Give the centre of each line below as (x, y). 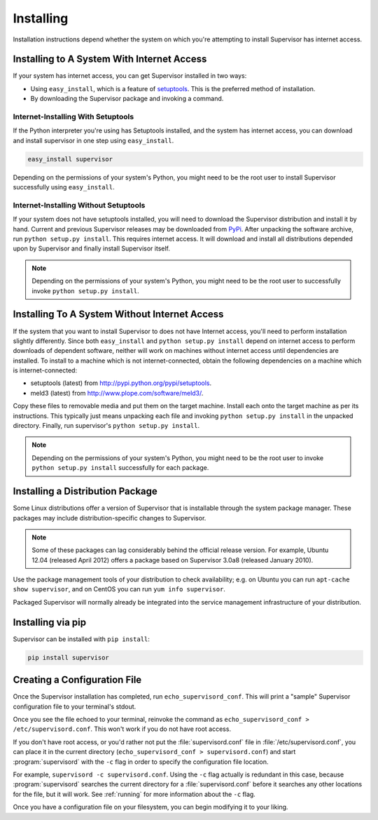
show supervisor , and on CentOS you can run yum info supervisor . (119, 589)
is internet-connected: (45, 370)
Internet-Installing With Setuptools (73, 117)
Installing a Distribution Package (85, 491)
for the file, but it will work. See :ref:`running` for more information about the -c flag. (134, 794)
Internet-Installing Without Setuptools (79, 205)
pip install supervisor (69, 657)
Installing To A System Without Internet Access (118, 315)
